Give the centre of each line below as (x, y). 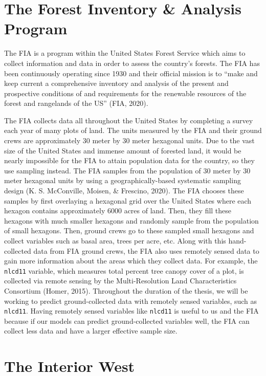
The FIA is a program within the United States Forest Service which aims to (125, 53)
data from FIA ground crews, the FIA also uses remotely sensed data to (146, 250)
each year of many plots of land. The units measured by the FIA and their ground (133, 130)
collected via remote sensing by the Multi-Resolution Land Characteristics (120, 281)
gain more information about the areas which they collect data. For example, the (131, 261)
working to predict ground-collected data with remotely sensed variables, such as (131, 301)
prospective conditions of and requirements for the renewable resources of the (125, 93)
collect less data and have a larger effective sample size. (91, 331)
